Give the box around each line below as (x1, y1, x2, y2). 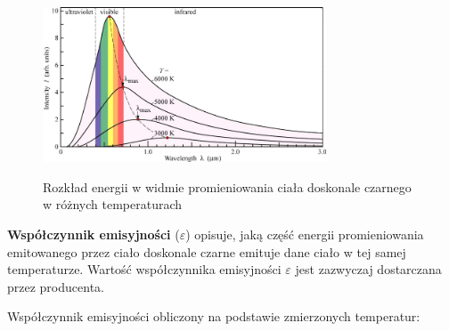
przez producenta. (7, 277, 104, 295)
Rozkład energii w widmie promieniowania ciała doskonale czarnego (43, 177, 412, 196)
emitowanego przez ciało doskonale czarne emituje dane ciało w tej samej (7, 242, 406, 261)
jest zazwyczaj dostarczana (295, 260, 442, 279)
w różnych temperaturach (43, 195, 183, 214)
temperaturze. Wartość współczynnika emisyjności (7, 260, 282, 279)
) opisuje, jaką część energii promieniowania (185, 225, 424, 244)
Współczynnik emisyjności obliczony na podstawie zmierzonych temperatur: (7, 307, 420, 326)
